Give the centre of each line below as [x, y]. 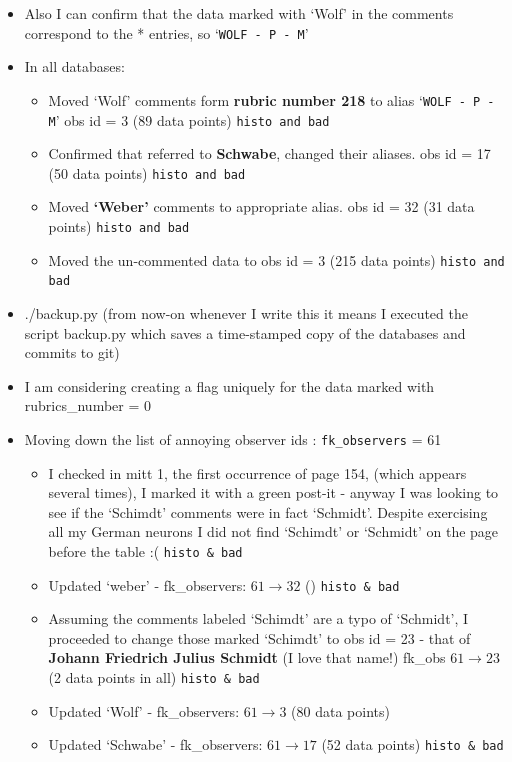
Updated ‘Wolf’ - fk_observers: [144, 710]
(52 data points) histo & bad [412, 744]
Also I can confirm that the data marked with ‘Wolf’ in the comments [239, 13]
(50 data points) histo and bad [147, 172]
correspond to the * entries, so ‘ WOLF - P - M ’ [166, 32]
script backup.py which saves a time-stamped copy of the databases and [245, 332]
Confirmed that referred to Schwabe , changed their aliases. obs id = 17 [269, 153]
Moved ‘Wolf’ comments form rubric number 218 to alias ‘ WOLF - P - [271, 99]
